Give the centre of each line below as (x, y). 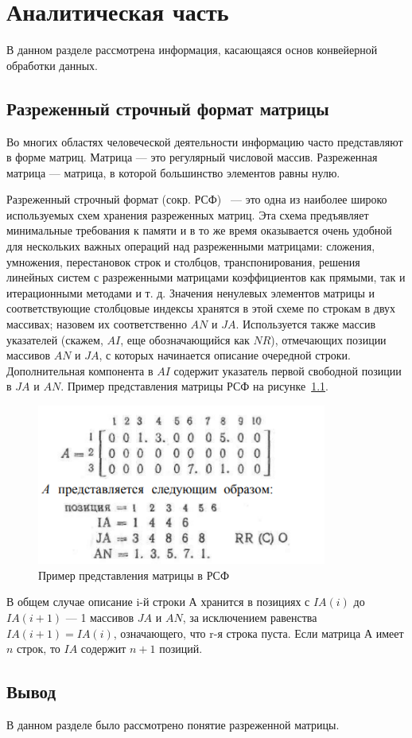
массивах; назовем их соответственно (97, 324)
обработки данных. (52, 65)
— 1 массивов (100, 617)
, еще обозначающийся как (185, 339)
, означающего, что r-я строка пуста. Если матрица (237, 633)
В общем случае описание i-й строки (96, 602)
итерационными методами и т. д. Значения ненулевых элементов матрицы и (191, 292)
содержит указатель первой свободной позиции (288, 370)
